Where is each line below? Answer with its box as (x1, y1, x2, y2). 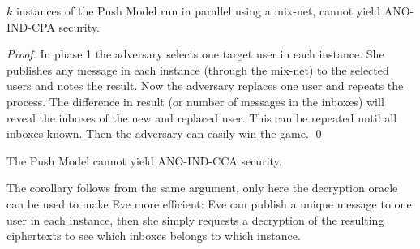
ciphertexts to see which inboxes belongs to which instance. (6, 227, 301, 244)
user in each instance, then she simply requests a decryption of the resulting (6, 211, 384, 228)
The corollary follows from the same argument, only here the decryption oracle (6, 179, 398, 196)
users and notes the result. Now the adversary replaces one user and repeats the (6, 77, 404, 94)
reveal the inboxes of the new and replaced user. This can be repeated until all (6, 109, 397, 126)
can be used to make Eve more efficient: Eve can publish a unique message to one (6, 195, 412, 212)
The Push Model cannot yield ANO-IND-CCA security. (6, 152, 282, 169)
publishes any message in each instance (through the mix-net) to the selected (6, 61, 389, 78)
